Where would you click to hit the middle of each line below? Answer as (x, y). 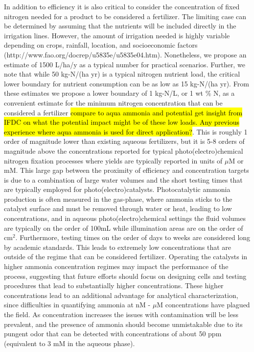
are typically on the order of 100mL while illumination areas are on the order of (124, 228)
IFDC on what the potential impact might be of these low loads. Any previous (122, 122)
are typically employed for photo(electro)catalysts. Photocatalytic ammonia (117, 189)
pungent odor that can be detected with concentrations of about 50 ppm (113, 334)
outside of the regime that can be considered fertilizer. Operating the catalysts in (126, 257)
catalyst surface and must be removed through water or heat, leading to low (118, 208)
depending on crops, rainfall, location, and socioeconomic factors (101, 45)
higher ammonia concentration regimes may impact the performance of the (116, 266)
